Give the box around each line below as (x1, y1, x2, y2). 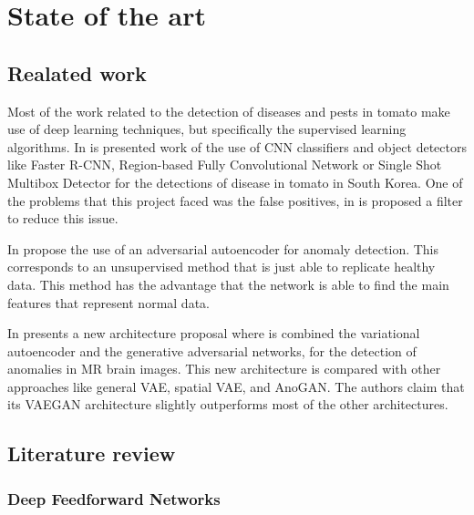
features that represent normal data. (7, 293, 210, 312)
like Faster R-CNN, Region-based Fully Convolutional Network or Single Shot (7, 155, 442, 174)
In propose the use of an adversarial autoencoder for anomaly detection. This (7, 239, 439, 258)
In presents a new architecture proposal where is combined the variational (7, 324, 420, 343)
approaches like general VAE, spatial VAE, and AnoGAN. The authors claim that (7, 376, 465, 396)
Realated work (7, 58, 147, 87)
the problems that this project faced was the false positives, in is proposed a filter (7, 191, 463, 210)
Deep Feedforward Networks (7, 487, 221, 510)
